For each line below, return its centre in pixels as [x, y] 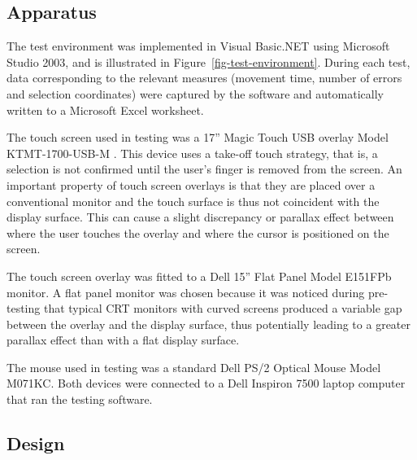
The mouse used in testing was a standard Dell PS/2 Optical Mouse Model [194, 367]
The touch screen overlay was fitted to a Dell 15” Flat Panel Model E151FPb [199, 276]
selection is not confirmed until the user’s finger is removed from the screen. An [204, 169]
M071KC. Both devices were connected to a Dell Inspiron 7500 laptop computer [206, 383]
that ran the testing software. [80, 399]
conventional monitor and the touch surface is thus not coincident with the [193, 201]
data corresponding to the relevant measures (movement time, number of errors [204, 78]
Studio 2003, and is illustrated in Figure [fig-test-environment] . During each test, [208, 61]
